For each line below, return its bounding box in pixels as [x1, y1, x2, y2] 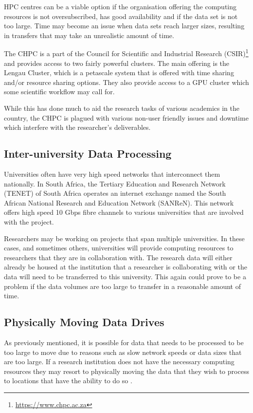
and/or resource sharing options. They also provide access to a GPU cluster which [4, 77, 249, 87]
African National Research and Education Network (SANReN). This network [4, 197, 234, 207]
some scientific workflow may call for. [4, 86, 115, 97]
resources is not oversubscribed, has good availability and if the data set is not [4, 11, 238, 21]
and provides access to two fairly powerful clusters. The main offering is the [4, 58, 230, 68]
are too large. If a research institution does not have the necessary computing [4, 356, 235, 367]
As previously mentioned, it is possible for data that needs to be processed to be [4, 337, 244, 347]
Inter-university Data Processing [4, 146, 172, 161]
